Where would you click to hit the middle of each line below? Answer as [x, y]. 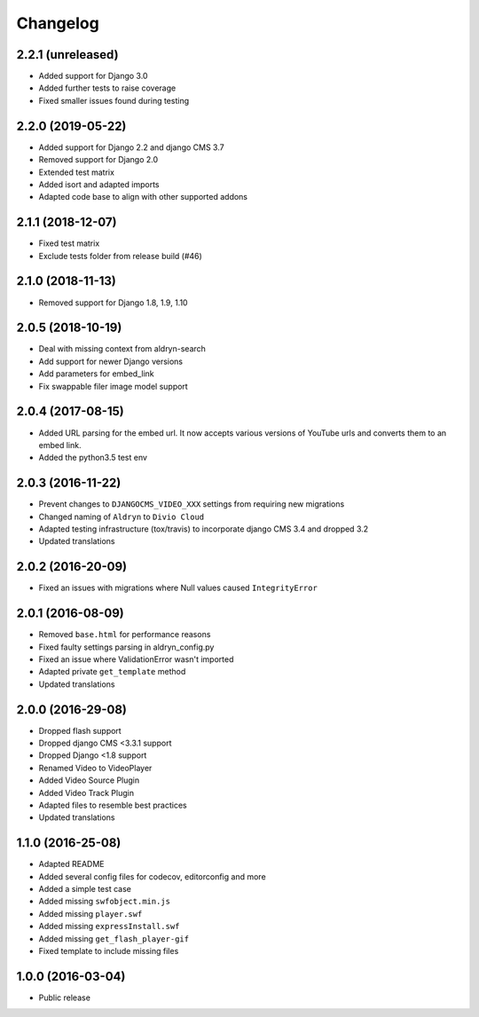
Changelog [58, 23]
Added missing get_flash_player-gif [114, 938]
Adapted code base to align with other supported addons [143, 197]
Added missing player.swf [90, 913]
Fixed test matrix [69, 243]
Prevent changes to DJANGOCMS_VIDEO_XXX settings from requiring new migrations [192, 504]
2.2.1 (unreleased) [67, 55]
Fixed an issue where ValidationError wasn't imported [136, 659]
